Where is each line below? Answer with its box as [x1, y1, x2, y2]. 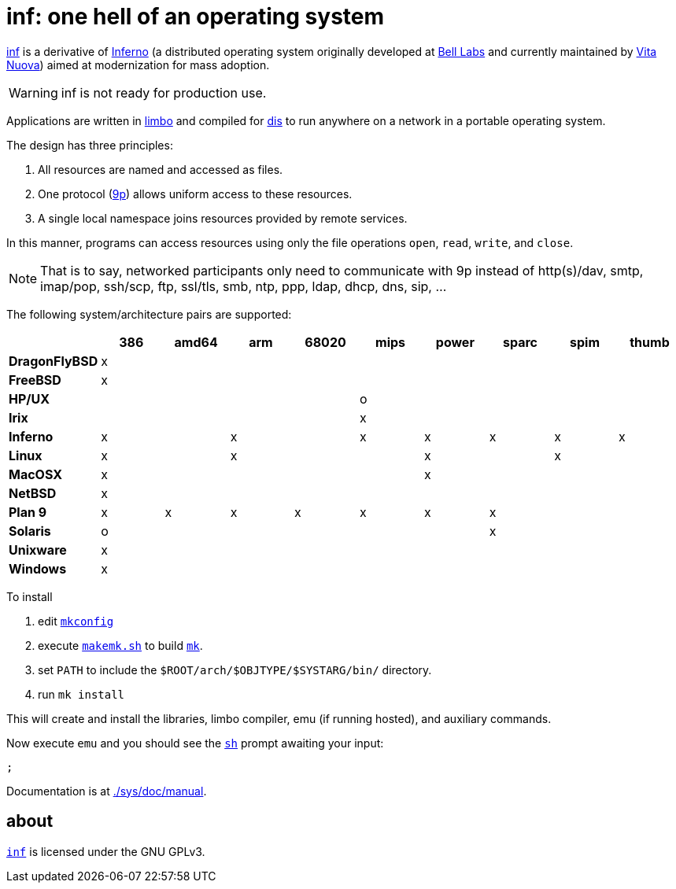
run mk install [38, 687, 125, 701]
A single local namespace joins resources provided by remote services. [38, 211, 408, 225]
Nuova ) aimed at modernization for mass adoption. [6, 57, 270, 72]
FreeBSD [9, 371, 61, 388]
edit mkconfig [38, 614, 114, 628]
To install [6, 589, 53, 603]
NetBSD [9, 485, 57, 501]
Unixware [9, 541, 67, 558]
